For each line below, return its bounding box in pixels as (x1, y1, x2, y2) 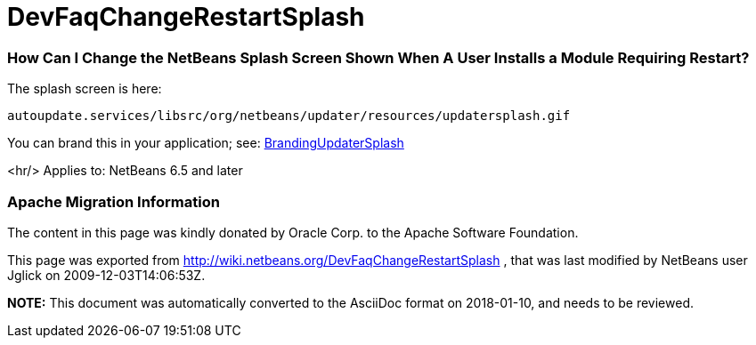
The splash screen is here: (7, 81, 162, 97)
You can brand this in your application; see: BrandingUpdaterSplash (7, 135, 404, 151)
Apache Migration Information (7, 192, 220, 211)
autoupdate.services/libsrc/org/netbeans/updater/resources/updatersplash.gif (7, 108, 571, 124)
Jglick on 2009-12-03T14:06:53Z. (7, 267, 206, 283)
